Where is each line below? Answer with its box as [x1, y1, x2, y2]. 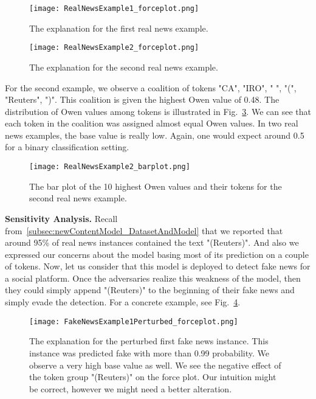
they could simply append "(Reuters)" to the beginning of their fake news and [5, 283, 295, 296]
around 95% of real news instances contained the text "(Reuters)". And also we [5, 236, 299, 249]
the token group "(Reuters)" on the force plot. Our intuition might [29, 370, 276, 383]
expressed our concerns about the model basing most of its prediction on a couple [5, 248, 309, 260]
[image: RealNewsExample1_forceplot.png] [29, 4, 199, 13]
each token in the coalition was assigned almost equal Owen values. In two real [5, 117, 298, 130]
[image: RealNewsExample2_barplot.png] [29, 162, 190, 172]
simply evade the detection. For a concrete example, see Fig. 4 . [5, 296, 241, 308]
